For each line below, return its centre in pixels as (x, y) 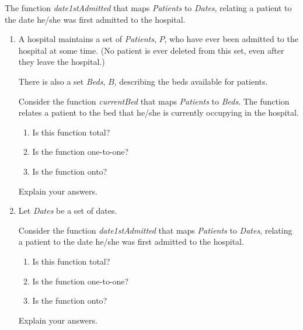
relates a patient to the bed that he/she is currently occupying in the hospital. (159, 112)
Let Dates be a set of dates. (68, 211)
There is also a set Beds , (62, 81)
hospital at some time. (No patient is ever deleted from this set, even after (151, 50)
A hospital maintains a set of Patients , (87, 39)
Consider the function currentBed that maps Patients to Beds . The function (154, 101)
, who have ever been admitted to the (231, 39)
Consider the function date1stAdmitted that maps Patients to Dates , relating (155, 230)
